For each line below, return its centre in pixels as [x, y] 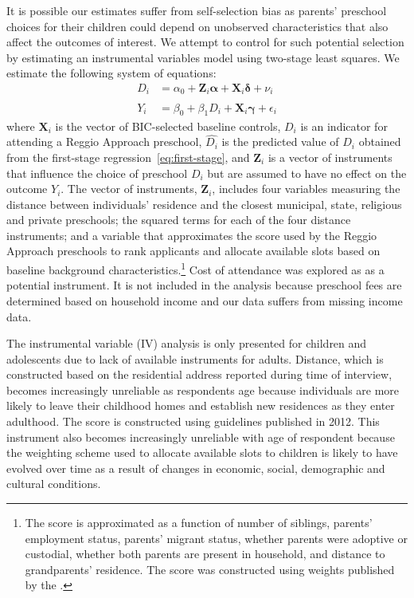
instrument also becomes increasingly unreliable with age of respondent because [201, 437]
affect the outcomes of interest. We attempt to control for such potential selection [205, 42]
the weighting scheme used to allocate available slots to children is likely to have [202, 452]
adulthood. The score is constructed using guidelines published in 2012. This [193, 421]
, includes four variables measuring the [306, 189]
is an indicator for [344, 126]
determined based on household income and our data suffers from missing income [205, 300]
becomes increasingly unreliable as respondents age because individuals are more [203, 389]
